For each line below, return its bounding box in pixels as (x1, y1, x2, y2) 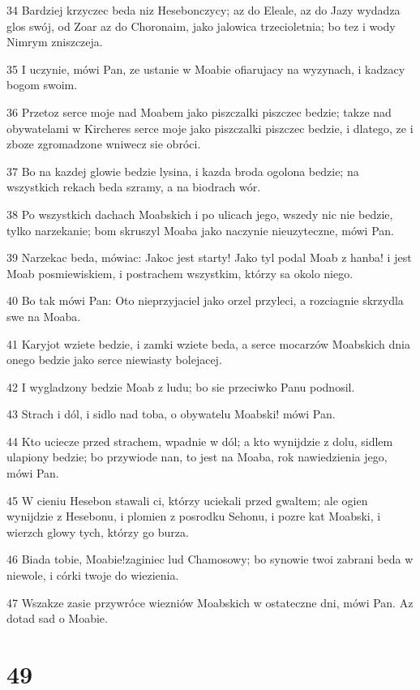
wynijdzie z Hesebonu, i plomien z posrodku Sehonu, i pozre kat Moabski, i (6, 508, 381, 525)
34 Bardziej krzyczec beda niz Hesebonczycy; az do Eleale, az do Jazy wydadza (6, 2, 401, 18)
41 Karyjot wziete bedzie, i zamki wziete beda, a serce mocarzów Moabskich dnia (6, 335, 410, 352)
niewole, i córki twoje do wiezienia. (6, 567, 179, 584)
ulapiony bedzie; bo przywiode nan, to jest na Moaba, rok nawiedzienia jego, (6, 448, 388, 465)
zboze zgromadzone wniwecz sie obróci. (6, 135, 201, 152)
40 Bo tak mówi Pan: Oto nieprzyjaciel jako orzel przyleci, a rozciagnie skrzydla (6, 292, 404, 309)
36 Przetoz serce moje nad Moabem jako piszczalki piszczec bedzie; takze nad (6, 103, 392, 120)
